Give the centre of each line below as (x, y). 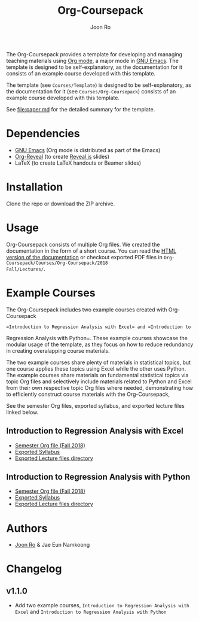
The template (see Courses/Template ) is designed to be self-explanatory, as (99, 85)
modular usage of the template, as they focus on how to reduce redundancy (100, 344)
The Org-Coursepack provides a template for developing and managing (94, 54)
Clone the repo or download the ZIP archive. (61, 204)
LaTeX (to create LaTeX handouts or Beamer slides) (78, 163)
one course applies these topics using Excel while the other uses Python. (96, 368)
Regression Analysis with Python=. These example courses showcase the (97, 338)
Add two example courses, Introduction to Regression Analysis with (102, 605)
